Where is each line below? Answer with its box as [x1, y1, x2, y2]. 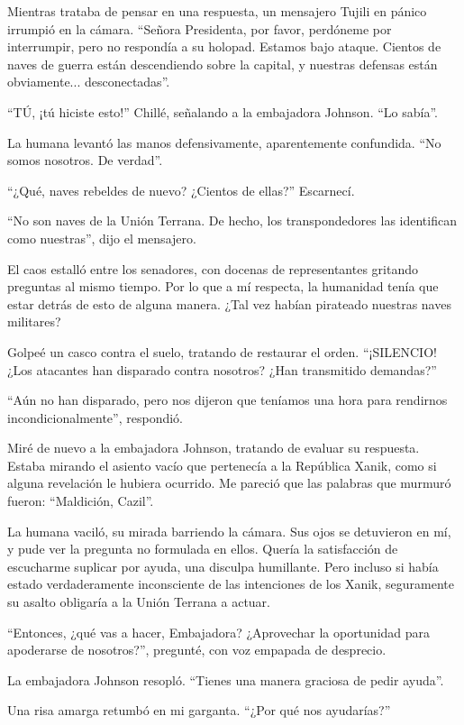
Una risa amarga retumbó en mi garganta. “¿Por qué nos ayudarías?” [7, 701, 391, 720]
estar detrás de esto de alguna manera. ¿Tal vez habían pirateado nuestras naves [7, 294, 451, 313]
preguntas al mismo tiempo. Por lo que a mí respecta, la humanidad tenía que [7, 277, 439, 296]
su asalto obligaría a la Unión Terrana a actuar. [7, 592, 270, 611]
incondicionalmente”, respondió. [7, 408, 183, 427]
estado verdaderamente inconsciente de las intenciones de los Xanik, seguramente [7, 574, 454, 593]
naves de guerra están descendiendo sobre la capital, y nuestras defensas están [7, 54, 438, 73]
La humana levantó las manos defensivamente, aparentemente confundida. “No [7, 133, 441, 151]
